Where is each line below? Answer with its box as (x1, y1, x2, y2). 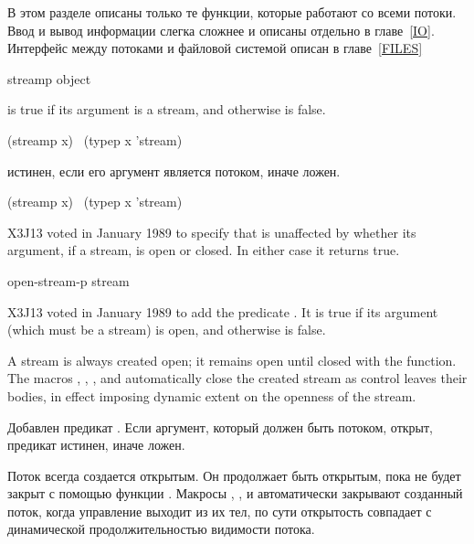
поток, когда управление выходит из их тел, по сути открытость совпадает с (7, 501, 432, 520)
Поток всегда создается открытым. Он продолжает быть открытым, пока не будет (7, 465, 461, 485)
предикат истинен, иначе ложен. (7, 435, 185, 454)
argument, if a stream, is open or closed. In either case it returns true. (7, 240, 400, 260)
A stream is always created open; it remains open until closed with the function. (7, 350, 457, 369)
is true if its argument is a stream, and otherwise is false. (7, 100, 326, 119)
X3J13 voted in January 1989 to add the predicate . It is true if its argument (7, 302, 438, 321)
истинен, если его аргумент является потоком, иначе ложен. (7, 161, 341, 180)
